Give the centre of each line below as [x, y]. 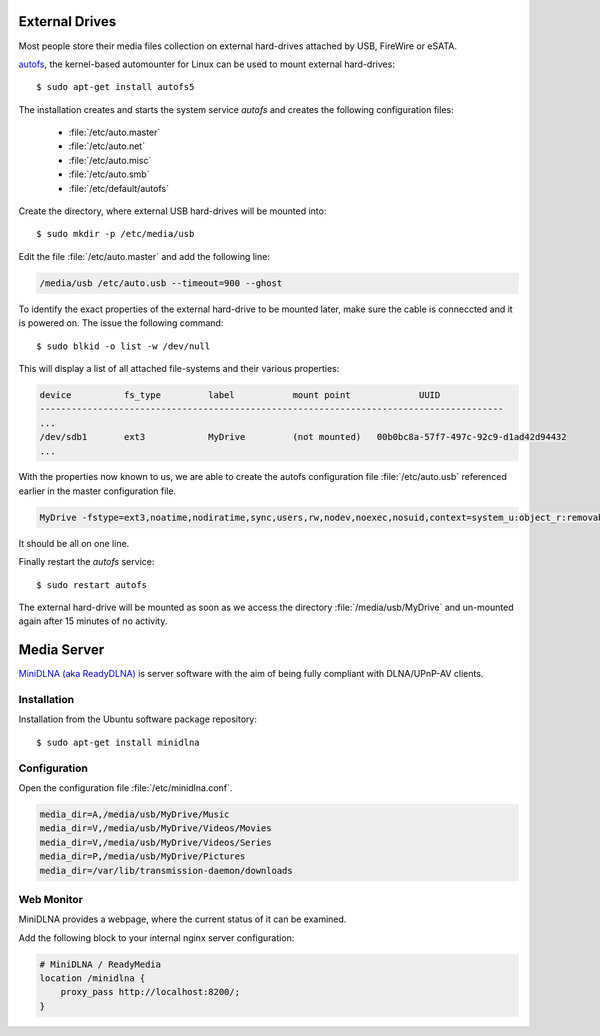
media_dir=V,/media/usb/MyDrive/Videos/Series [155, 842]
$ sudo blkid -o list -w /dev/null [123, 346]
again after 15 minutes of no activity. [93, 621]
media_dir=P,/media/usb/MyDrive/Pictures [142, 856]
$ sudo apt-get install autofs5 [115, 87]
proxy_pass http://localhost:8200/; [150, 992]
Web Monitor [51, 899]
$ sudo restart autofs [92, 584]
